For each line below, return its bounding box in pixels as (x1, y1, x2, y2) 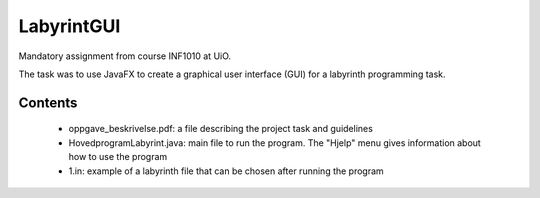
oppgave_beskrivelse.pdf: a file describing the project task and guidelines (68, 123, 374, 135)
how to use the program (68, 151, 168, 163)
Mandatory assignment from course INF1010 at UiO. (18, 50, 232, 62)
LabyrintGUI (18, 15, 121, 37)
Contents (18, 94, 78, 111)
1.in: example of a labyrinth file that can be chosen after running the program (68, 165, 384, 177)
